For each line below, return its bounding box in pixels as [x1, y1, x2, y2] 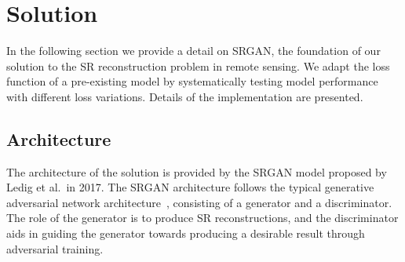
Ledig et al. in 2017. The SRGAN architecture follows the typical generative [6, 179, 374, 195]
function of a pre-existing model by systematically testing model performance [6, 73, 378, 89]
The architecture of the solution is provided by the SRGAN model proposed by [6, 163, 387, 180]
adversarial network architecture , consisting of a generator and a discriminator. [6, 194, 392, 210]
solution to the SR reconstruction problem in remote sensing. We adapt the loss [6, 57, 390, 74]
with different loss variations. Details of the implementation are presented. [6, 88, 363, 104]
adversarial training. [6, 240, 104, 257]
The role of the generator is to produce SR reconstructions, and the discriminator [6, 209, 399, 226]
